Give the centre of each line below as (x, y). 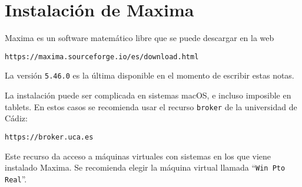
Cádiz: (16, 118)
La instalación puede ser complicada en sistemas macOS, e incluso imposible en (148, 95)
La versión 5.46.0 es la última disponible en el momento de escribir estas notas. (150, 75)
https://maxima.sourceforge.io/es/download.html (102, 57)
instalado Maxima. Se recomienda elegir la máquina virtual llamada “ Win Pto (145, 167)
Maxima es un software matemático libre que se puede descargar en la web (140, 38)
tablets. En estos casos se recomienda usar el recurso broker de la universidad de (151, 106)
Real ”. (16, 178)
